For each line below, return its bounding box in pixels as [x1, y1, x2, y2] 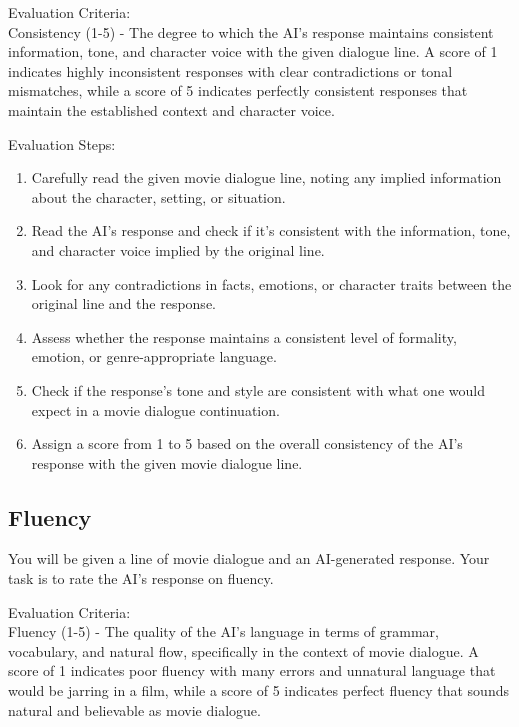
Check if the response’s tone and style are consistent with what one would [31, 379, 485, 400]
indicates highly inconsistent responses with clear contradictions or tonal [8, 60, 453, 81]
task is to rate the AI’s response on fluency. [8, 568, 274, 589]
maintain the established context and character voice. [8, 99, 335, 120]
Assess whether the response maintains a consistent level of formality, [31, 326, 457, 347]
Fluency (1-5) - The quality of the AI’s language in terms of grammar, [8, 621, 439, 642]
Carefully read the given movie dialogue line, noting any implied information [31, 167, 502, 188]
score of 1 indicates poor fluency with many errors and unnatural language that [8, 660, 496, 681]
